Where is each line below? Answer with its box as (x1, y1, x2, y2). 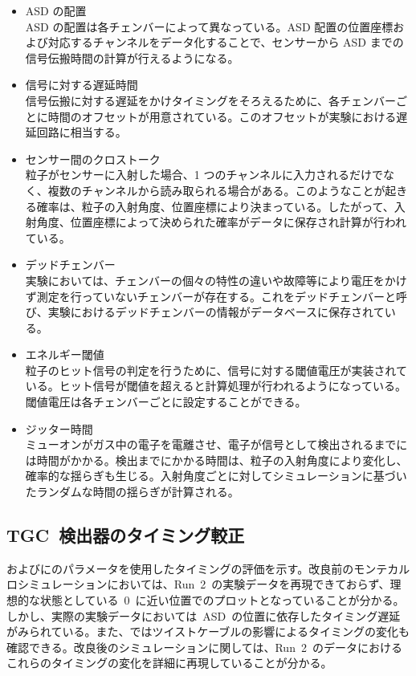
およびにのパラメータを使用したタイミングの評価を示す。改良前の (6, 560, 354, 576)
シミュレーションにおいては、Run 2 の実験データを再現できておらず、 (17, 576, 390, 593)
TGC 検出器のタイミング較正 (6, 523, 245, 548)
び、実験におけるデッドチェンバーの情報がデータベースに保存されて (25, 303, 385, 320)
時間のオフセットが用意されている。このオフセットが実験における (47, 108, 397, 124)
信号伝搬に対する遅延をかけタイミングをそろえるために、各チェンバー (25, 92, 396, 108)
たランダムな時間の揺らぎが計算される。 (25, 483, 239, 500)
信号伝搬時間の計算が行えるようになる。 (25, 49, 239, 66)
